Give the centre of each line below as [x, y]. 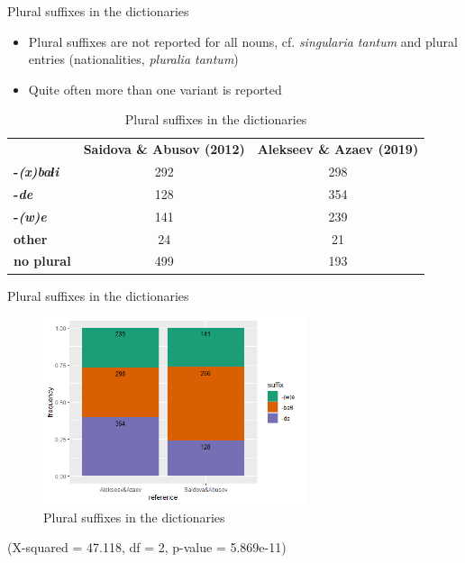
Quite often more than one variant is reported [155, 89]
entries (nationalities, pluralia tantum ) [133, 59]
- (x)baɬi [36, 172]
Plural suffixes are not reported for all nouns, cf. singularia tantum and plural [243, 41]
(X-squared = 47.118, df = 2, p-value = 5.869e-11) [147, 547]
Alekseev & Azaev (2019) [338, 149]
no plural [42, 261]
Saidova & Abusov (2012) [164, 149]
